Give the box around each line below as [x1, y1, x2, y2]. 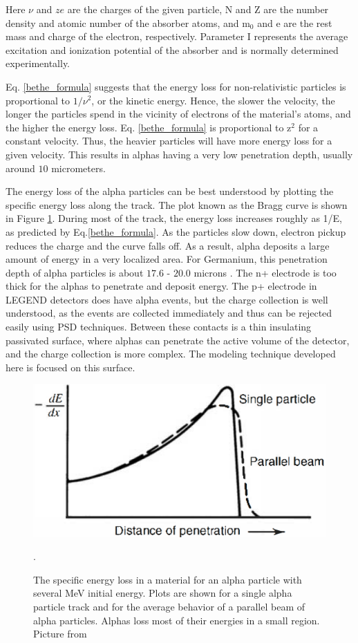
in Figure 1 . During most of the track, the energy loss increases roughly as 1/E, [6, 211, 342, 225]
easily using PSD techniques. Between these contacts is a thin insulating [6, 319, 312, 334]
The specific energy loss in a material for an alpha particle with [33, 572, 302, 586]
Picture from [33, 626, 87, 641]
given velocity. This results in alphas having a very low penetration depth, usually [6, 147, 353, 161]
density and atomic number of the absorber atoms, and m [6, 15, 250, 30]
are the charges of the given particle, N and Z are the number [67, 2, 329, 16]
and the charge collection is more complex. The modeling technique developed [6, 346, 336, 361]
